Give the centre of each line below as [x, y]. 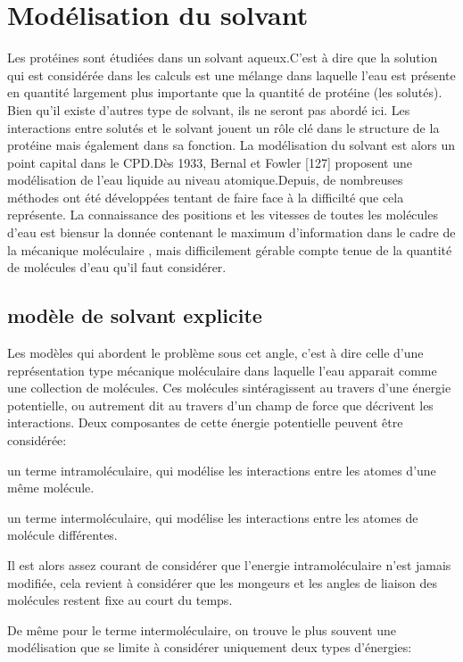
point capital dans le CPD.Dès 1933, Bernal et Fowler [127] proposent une [210, 162]
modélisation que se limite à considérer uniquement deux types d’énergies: [210, 647]
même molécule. [51, 488]
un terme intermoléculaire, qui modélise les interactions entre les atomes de [213, 517]
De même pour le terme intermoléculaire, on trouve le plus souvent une [202, 629]
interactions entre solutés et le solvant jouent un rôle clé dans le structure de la [223, 127]
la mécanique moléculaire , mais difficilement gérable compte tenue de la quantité [230, 249]
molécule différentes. [62, 535]
